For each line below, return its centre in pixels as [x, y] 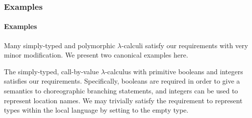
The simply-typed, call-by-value [51, 71]
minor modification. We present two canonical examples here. [96, 55]
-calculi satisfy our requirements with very [185, 45]
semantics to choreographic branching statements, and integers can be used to [121, 91]
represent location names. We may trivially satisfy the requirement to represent [123, 100]
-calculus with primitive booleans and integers [174, 71]
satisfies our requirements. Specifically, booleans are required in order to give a [122, 81]
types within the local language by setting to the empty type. [96, 110]
